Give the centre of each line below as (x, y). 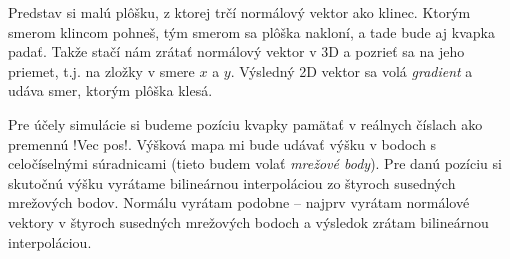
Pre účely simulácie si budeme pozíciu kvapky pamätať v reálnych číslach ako (245, 123)
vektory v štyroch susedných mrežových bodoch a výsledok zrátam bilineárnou (248, 221)
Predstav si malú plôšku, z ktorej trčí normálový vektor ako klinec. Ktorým (239, 12)
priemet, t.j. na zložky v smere (101, 70)
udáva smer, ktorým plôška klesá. (110, 90)
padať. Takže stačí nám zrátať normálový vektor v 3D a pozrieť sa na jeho (236, 51)
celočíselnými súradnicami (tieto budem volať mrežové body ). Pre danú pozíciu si (255, 163)
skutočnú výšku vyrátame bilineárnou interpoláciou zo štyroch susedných (232, 182)
